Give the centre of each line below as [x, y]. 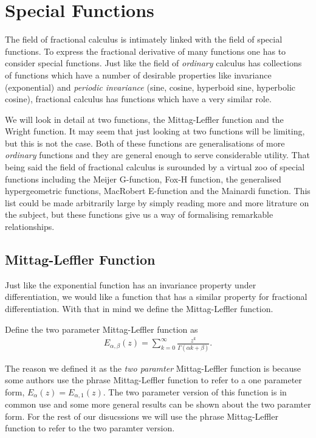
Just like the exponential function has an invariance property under [131, 284]
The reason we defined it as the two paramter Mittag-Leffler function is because [153, 368]
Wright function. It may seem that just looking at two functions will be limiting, [155, 131]
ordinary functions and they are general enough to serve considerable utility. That [157, 155]
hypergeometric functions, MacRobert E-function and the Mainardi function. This [158, 191]
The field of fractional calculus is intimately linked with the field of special [144, 39]
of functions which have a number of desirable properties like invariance [138, 75]
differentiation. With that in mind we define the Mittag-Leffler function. [139, 309]
